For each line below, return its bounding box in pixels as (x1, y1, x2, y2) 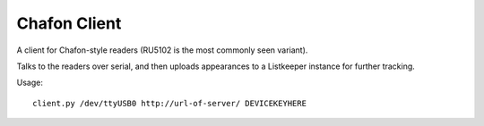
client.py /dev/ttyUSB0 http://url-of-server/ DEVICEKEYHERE (32, 98, 307, 108)
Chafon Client (16, 13, 122, 33)
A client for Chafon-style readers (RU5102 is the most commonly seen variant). (16, 45, 308, 55)
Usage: (16, 77, 44, 88)
